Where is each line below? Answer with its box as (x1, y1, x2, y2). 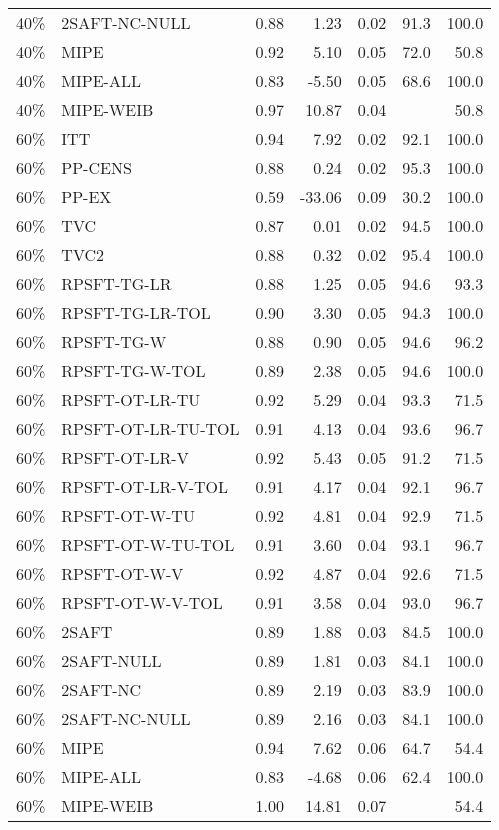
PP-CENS (61, 156, 132, 179)
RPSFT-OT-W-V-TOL (61, 591, 223, 614)
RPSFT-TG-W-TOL (61, 359, 206, 382)
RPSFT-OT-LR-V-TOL (61, 475, 228, 498)
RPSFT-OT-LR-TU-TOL (61, 417, 240, 440)
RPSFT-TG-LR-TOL (61, 301, 211, 324)
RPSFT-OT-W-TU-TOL (61, 533, 235, 556)
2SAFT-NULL (61, 649, 162, 672)
